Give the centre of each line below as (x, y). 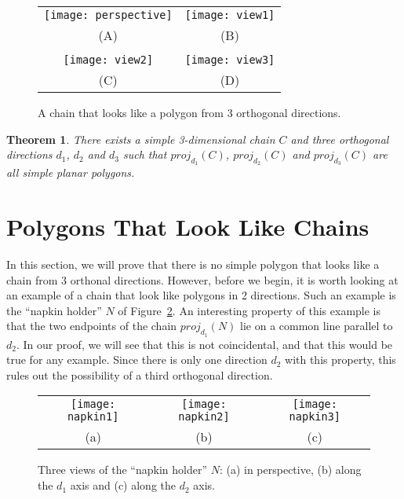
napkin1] (93, 417)
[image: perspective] (108, 15)
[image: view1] (230, 15)
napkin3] (315, 417)
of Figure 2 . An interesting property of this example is (249, 310)
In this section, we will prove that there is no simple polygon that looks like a (193, 264)
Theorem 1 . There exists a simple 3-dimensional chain (141, 139)
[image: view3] (230, 60)
